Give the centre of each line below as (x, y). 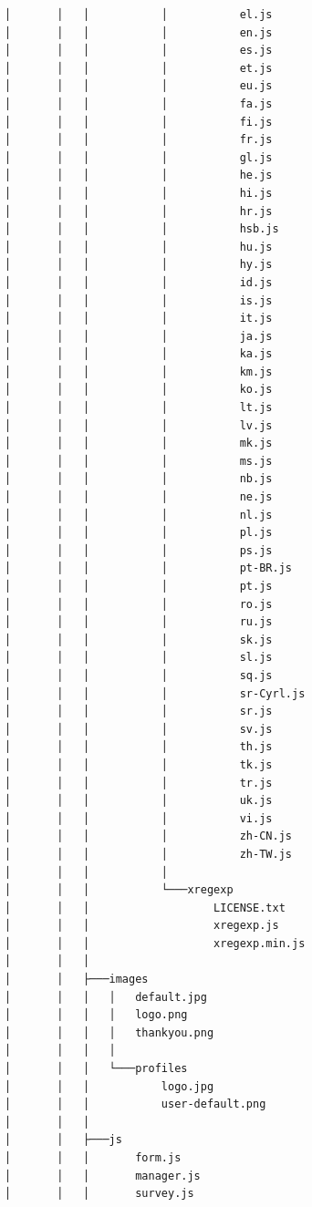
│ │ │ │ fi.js (139, 122)
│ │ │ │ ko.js (139, 390)
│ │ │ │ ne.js (139, 497)
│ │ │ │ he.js (139, 175)
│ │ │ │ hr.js (139, 211)
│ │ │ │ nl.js (139, 515)
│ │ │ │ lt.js (139, 408)
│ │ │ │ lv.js (139, 425)
